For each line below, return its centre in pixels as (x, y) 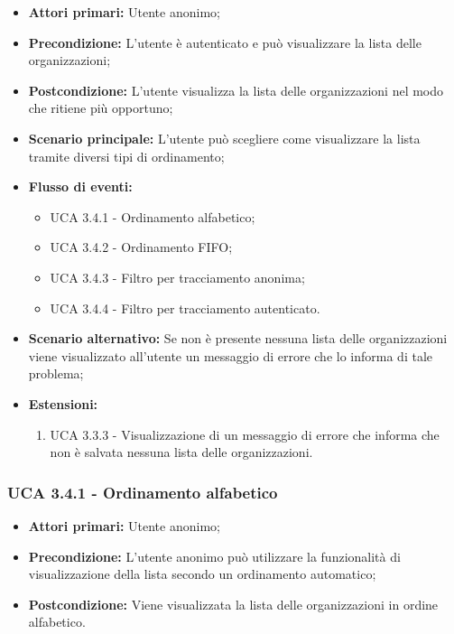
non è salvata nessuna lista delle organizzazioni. (181, 452)
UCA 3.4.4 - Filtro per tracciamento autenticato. (185, 308)
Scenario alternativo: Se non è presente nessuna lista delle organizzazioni (238, 338)
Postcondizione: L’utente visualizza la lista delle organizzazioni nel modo (236, 90)
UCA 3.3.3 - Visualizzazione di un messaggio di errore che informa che (245, 434)
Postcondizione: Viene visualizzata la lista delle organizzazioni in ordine (233, 604)
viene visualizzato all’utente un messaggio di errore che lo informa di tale (230, 355)
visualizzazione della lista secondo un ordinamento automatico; (202, 574)
